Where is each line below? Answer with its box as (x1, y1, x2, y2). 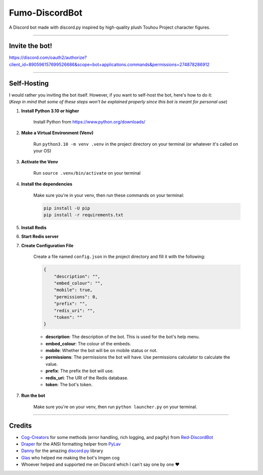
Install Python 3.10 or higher (21, 108, 79, 114)
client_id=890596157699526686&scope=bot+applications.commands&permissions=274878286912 (9, 61, 210, 67)
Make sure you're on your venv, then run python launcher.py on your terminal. (33, 404, 197, 410)
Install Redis (21, 225, 47, 231)
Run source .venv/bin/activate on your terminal (33, 170, 141, 176)
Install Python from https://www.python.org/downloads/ (33, 119, 146, 124)
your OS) (33, 148, 52, 154)
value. (45, 361, 58, 367)
